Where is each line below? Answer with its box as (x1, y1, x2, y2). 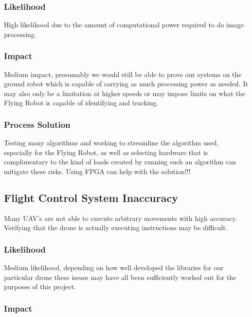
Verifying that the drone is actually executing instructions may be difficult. (4, 222, 228, 233)
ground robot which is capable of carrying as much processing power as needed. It (4, 79, 248, 89)
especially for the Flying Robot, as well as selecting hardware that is (4, 147, 208, 157)
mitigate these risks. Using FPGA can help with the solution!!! (4, 166, 191, 176)
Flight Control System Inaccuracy (4, 190, 178, 205)
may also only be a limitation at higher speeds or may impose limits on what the (4, 88, 245, 98)
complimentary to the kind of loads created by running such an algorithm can (4, 157, 236, 167)
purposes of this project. (4, 281, 76, 292)
